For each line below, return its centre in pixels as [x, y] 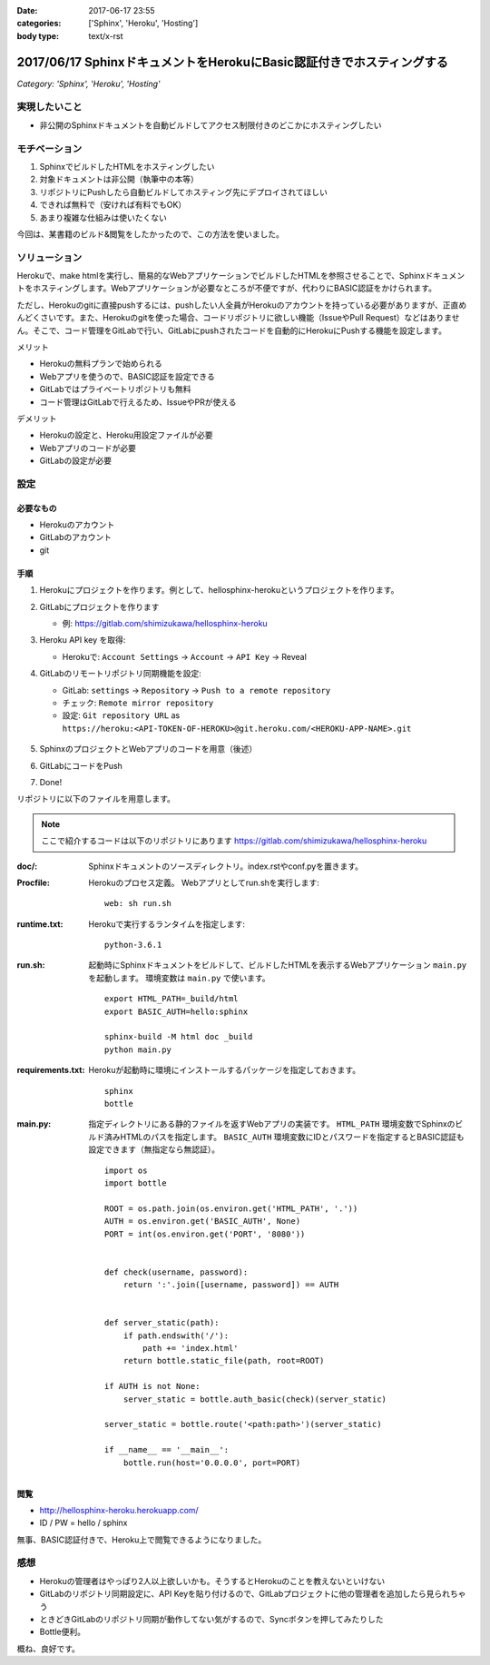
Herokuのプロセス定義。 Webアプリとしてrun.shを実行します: [204, 882]
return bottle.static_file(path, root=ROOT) [224, 1361]
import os [126, 1170]
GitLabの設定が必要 [76, 461]
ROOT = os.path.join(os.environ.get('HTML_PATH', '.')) [231, 1208]
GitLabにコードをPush [81, 765]
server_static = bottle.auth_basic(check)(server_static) [255, 1399]
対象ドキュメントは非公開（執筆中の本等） [119, 179]
